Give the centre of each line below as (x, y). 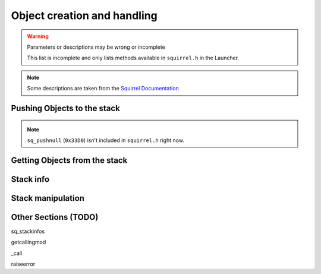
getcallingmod (29, 242)
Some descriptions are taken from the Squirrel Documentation (103, 89)
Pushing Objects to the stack (65, 108)
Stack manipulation (48, 198)
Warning (38, 36)
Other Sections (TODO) (55, 217)
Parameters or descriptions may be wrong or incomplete (96, 47)
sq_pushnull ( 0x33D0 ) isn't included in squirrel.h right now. (106, 140)
